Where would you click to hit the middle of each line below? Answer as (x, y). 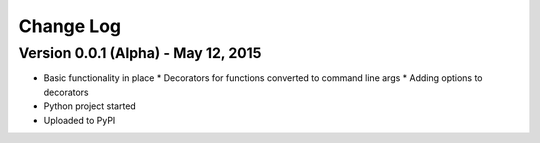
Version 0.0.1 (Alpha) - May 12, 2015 (140, 53)
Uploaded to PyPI (79, 120)
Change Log (70, 26)
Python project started (90, 106)
